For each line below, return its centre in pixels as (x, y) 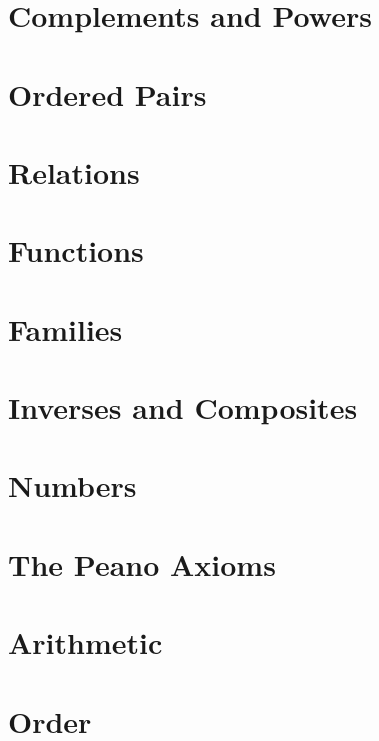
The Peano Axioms (142, 563)
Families (65, 328)
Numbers (72, 485)
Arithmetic (85, 642)
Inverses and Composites (183, 407)
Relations (74, 171)
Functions (76, 250)
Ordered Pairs (107, 93)
